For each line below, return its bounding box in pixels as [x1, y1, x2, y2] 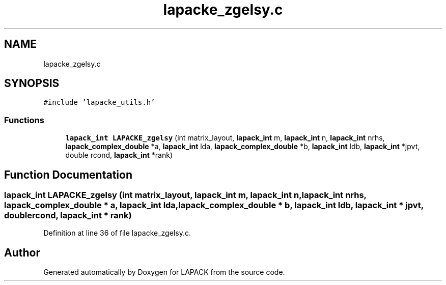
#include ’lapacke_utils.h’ [43, 98, 155, 107]
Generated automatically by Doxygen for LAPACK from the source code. [43, 268, 285, 277]
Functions [4, 115, 44, 125]
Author [4, 246, 40, 259]
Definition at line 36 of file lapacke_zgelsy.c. [43, 229, 191, 238]
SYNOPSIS [4, 77, 60, 90]
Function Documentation [4, 168, 132, 181]
